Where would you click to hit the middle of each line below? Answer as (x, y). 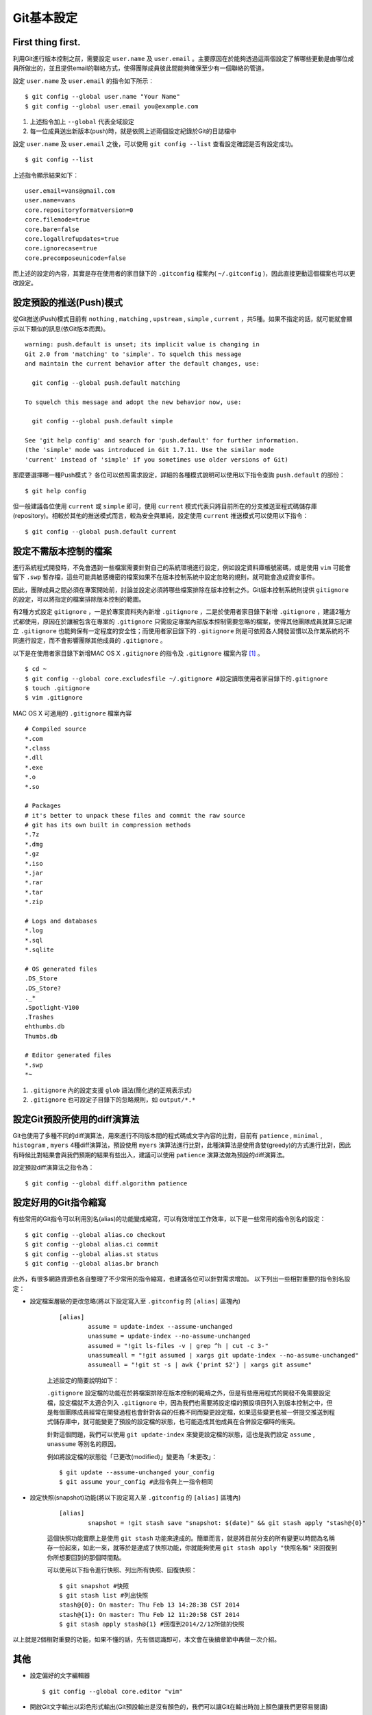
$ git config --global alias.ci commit (92, 1244)
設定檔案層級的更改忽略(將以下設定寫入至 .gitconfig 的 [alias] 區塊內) (135, 1301)
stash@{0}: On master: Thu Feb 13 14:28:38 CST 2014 (149, 1605)
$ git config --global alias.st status (92, 1254)
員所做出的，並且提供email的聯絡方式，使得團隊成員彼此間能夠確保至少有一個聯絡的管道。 (140, 68)
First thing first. (47, 42)
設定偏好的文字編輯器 (60, 1676)
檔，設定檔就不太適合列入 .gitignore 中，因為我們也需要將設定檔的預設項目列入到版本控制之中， (187, 1402)
